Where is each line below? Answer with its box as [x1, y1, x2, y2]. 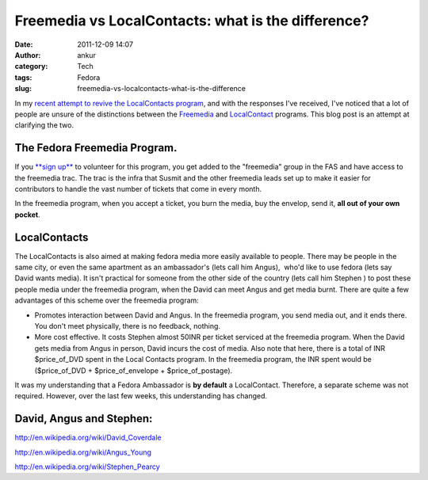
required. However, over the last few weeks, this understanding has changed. [14, 391, 268, 401]
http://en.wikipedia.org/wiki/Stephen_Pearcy [14, 462, 160, 471]
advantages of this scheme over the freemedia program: [14, 295, 200, 305]
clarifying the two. [14, 120, 75, 130]
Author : [14, 50, 41, 59]
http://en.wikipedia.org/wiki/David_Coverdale [14, 432, 162, 443]
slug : [14, 84, 32, 93]
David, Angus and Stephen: [14, 412, 153, 425]
